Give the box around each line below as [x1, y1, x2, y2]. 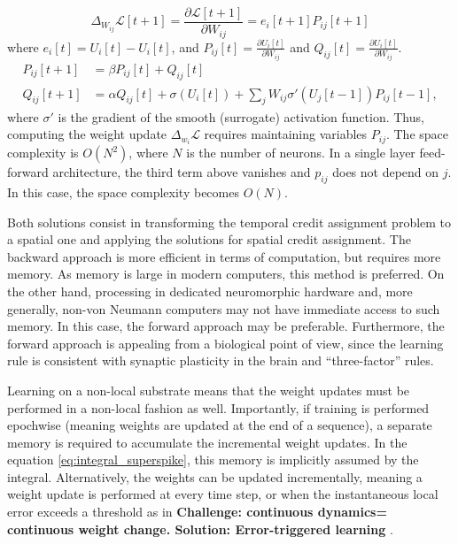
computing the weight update [7, 125, 167, 143]
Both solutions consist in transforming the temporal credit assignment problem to [7, 212, 452, 231]
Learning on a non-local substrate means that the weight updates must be [7, 380, 410, 399]
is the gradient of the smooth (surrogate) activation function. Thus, [58, 107, 424, 126]
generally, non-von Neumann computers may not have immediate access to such [7, 299, 440, 318]
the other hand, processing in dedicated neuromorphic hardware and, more [7, 281, 413, 300]
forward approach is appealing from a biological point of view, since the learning [7, 333, 444, 352]
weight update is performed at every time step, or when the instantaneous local [7, 485, 439, 503]
